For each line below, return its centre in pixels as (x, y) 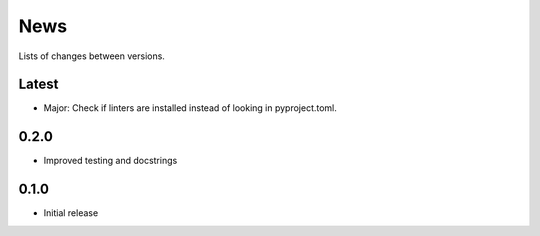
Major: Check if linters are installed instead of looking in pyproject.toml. (190, 108)
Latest (38, 84)
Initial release (71, 213)
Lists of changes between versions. (91, 56)
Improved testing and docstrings (110, 161)
